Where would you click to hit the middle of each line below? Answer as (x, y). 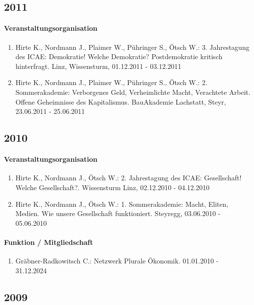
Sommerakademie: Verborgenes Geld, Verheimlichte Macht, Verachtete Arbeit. (133, 92)
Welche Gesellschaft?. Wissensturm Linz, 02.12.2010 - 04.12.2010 (112, 187)
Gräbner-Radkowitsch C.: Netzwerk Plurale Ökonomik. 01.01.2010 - (117, 261)
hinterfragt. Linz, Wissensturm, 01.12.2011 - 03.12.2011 (98, 66)
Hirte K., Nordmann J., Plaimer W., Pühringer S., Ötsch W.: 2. (111, 82)
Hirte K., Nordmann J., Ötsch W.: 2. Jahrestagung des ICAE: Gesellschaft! (128, 178)
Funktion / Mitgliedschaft (48, 242)
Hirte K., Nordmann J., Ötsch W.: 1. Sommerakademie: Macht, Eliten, (122, 204)
